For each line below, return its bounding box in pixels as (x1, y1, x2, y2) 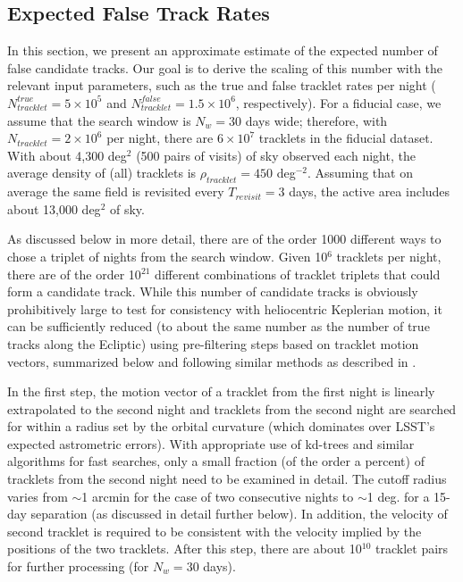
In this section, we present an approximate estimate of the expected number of (7, 41, 438, 60)
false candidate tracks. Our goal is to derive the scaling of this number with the (7, 58, 443, 77)
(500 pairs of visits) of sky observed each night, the (136, 145, 416, 164)
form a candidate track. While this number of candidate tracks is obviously (7, 282, 418, 301)
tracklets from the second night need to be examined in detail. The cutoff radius (7, 470, 447, 488)
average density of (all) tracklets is (7, 163, 197, 182)
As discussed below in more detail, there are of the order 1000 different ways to (7, 229, 442, 248)
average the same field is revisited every (7, 182, 224, 201)
